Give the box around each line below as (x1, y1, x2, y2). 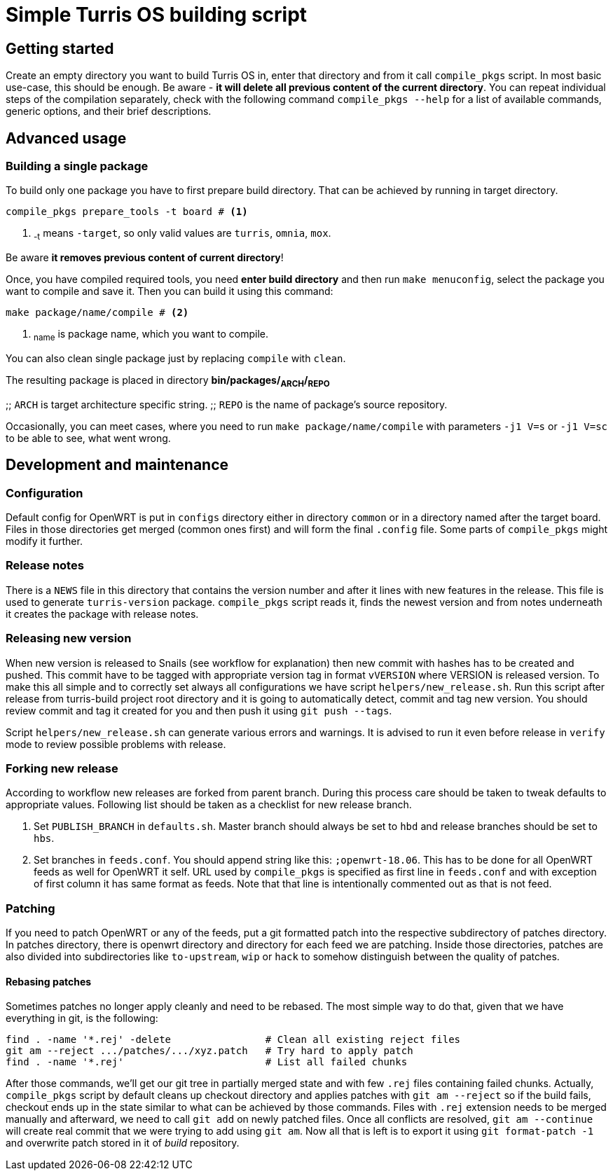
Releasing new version (6, 631, 132, 646)
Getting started (6, 39, 114, 57)
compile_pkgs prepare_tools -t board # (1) (6, 206, 248, 218)
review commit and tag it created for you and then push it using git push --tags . (6, 704, 392, 717)
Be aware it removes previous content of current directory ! (6, 251, 284, 264)
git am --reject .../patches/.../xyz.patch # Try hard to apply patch (6, 1045, 413, 1057)
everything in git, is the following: (6, 1012, 158, 1025)
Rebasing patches (6, 975, 92, 988)
